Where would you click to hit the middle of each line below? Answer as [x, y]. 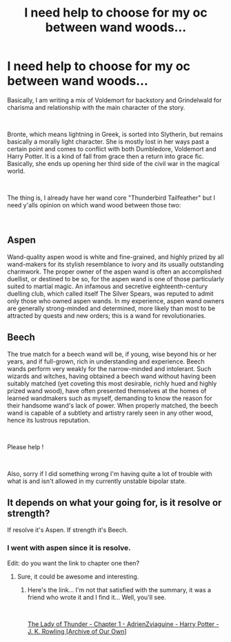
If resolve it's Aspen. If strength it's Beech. [68, 530]
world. [16, 171]
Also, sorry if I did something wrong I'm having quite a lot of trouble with [110, 473]
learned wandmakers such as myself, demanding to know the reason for [110, 398]
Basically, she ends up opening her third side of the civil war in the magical [113, 163]
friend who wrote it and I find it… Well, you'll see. [97, 597]
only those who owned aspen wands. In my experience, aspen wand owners [116, 301]
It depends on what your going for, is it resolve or [114, 502]
